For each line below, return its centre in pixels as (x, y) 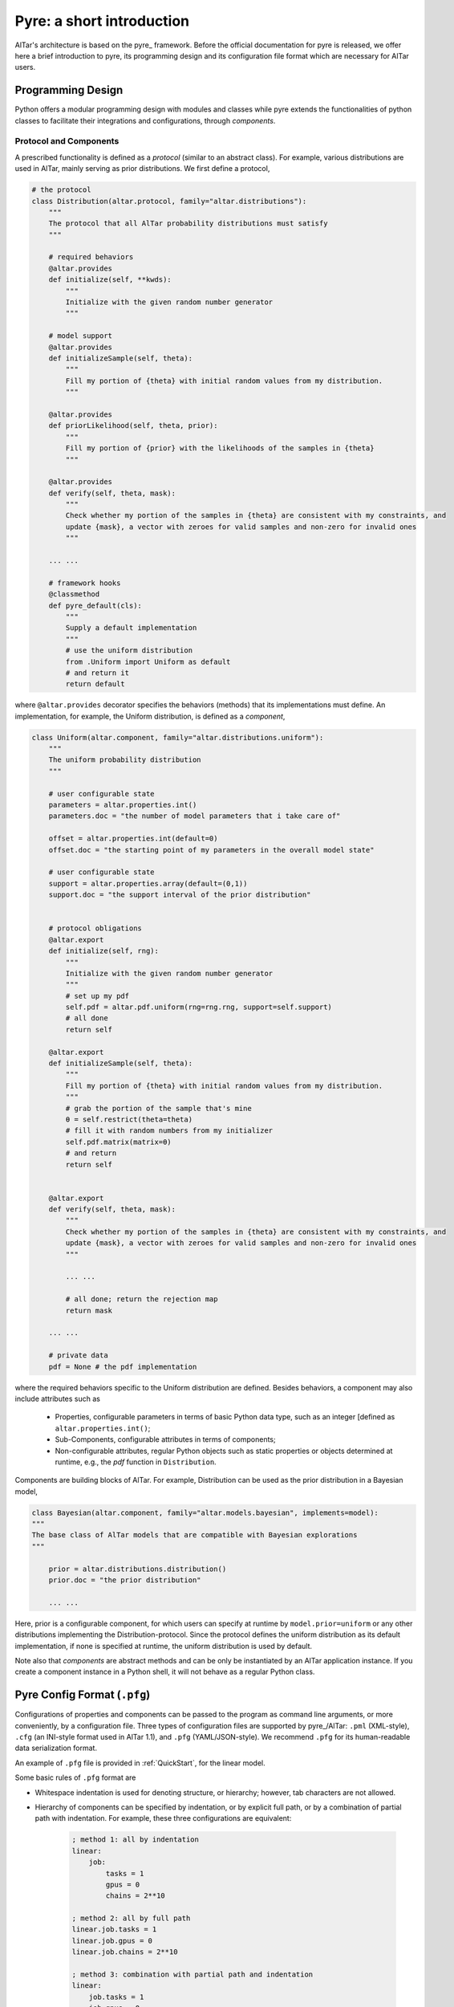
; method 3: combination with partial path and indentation (193, 1974)
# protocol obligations (95, 928)
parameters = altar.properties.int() (123, 805)
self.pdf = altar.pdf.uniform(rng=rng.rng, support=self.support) (199, 1007)
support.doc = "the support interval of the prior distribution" (180, 895)
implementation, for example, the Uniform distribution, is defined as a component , (150, 716)
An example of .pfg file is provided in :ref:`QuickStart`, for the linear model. (140, 1763)
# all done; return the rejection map (142, 1299)
